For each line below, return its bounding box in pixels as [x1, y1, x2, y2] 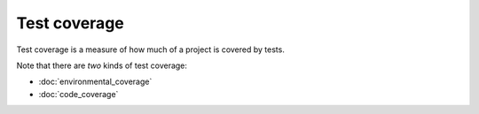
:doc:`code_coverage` [38, 88, 119, 99]
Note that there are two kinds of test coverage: [16, 60, 188, 71]
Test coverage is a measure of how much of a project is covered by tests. [16, 44, 286, 55]
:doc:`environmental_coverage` [38, 76, 153, 87]
